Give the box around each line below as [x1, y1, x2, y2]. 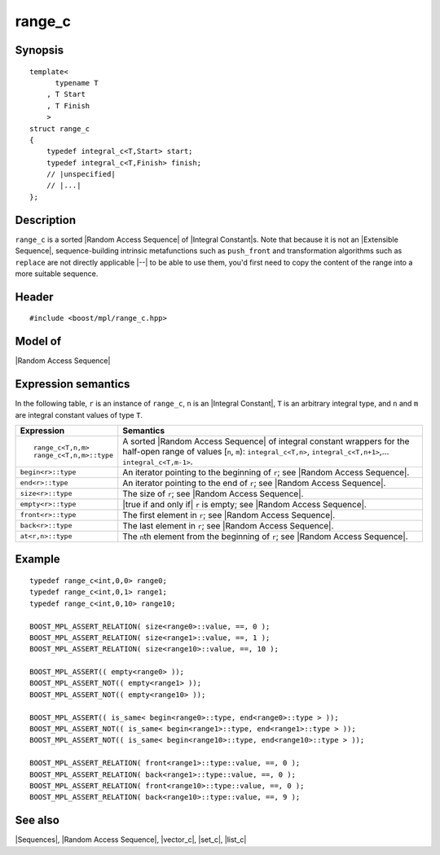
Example [15, 552, 60, 566]
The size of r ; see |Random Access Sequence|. [122, 488, 304, 499]
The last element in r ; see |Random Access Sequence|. [122, 520, 334, 531]
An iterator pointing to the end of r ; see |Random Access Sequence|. [122, 477, 386, 489]
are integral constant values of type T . [15, 410, 143, 419]
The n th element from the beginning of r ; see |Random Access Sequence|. [122, 530, 408, 541]
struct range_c [29, 124, 90, 134]
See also [15, 813, 60, 827]
